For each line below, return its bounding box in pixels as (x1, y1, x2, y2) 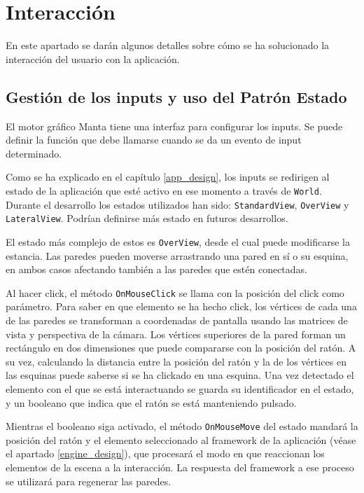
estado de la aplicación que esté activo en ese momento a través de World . (6, 183, 322, 197)
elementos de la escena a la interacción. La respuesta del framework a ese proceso (6, 459, 354, 474)
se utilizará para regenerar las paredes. (6, 473, 171, 488)
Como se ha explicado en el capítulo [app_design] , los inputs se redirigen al (6, 169, 330, 184)
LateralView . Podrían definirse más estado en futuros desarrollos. (6, 211, 288, 225)
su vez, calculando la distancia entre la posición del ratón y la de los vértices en (6, 354, 346, 368)
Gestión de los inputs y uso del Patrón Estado (6, 85, 347, 107)
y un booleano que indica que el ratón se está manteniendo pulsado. (6, 395, 297, 410)
